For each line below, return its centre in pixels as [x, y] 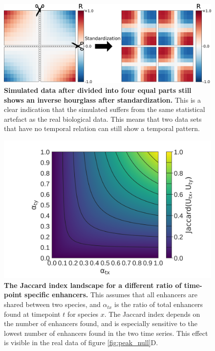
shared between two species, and [52, 304]
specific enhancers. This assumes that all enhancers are [111, 295]
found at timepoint [32, 314]
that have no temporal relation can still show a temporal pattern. [102, 128]
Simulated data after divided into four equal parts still [98, 90]
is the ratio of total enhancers [159, 304]
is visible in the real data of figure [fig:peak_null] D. [81, 342]
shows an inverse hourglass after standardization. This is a [102, 99]
